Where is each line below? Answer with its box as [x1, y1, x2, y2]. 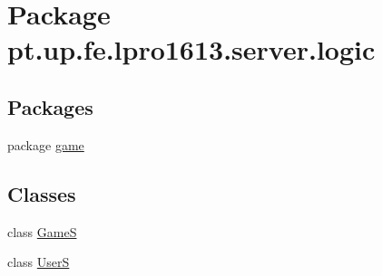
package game [7, 135, 84, 154]
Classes [7, 179, 76, 207]
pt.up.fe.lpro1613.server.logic [7, 31, 376, 68]
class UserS [7, 252, 70, 271]
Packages [7, 92, 93, 120]
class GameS [7, 222, 77, 241]
